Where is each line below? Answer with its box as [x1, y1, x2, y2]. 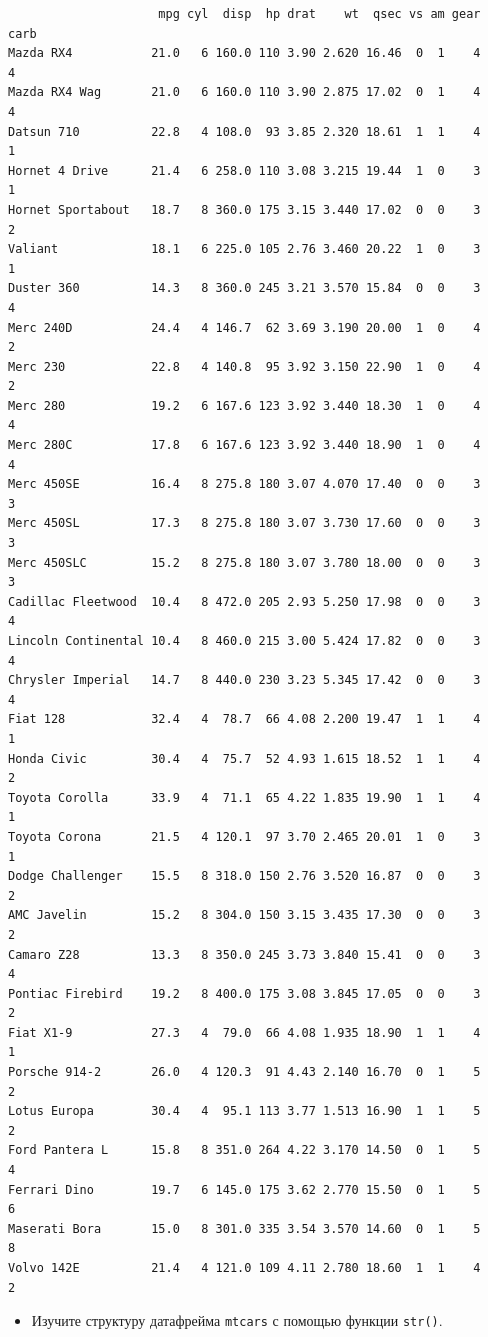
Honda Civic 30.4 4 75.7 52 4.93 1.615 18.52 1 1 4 [8, 751, 481, 766]
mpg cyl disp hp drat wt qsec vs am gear [158, 7, 481, 21]
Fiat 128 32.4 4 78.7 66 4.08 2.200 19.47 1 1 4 [8, 712, 481, 727]
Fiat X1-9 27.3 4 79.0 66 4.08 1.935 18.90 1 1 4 [8, 1025, 481, 1040]
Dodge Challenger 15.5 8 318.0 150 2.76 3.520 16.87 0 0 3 [8, 869, 481, 884]
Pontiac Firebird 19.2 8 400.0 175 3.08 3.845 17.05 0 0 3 [8, 986, 481, 1001]
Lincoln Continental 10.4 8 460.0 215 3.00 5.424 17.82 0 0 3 [8, 634, 481, 648]
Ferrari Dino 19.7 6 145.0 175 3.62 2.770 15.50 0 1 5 [8, 1182, 481, 1197]
